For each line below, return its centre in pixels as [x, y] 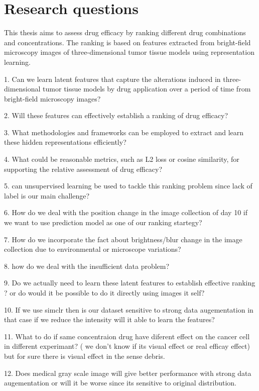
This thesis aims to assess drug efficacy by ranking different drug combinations [125, 32]
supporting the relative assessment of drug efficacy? [83, 169]
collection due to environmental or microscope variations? [93, 249]
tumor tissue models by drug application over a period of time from [147, 89]
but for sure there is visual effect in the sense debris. [85, 356]
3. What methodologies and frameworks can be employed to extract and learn [124, 132]
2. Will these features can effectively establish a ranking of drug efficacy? [116, 115]
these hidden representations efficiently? [65, 142]
